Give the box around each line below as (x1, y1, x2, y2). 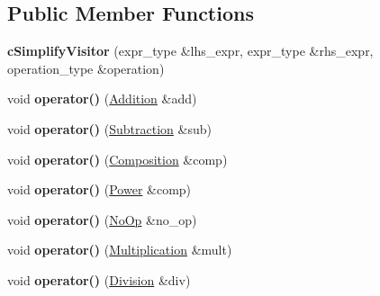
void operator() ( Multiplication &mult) (7, 240, 232, 259)
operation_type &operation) (7, 58, 165, 77)
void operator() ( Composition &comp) (7, 149, 228, 168)
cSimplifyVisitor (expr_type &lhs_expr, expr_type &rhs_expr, (7, 41, 374, 60)
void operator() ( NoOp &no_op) (7, 210, 197, 229)
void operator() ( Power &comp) (7, 180, 192, 199)
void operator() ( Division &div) (7, 270, 191, 289)
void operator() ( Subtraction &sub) (7, 119, 212, 138)
